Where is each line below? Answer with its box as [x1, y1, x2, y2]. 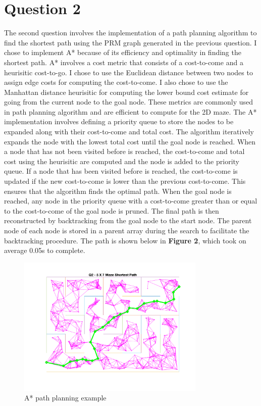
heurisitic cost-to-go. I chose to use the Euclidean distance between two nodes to [4, 67, 253, 77]
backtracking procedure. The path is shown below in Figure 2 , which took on [4, 235, 246, 245]
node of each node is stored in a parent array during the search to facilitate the [4, 225, 249, 235]
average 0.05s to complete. [4, 245, 85, 256]
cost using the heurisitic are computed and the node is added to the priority [4, 156, 239, 166]
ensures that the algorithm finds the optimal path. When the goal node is [4, 185, 232, 196]
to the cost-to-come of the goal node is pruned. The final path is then [4, 205, 219, 216]
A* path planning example [24, 392, 107, 403]
